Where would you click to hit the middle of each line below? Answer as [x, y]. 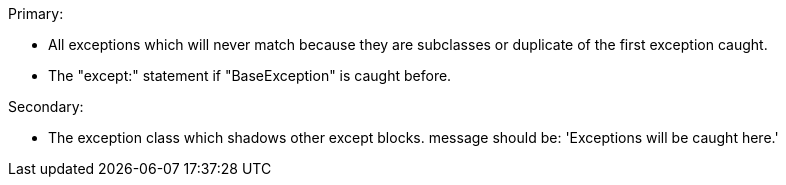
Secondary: [46, 106]
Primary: [36, 13]
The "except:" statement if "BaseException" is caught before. [250, 75]
